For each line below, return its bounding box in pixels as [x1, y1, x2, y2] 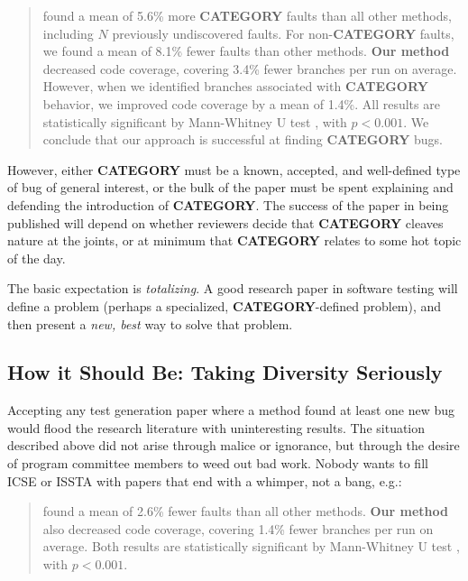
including [42, 23, 94, 42]
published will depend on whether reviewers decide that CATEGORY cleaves [7, 213, 444, 232]
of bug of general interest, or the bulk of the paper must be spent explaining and [7, 178, 454, 197]
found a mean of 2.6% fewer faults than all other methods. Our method [42, 502, 448, 521]
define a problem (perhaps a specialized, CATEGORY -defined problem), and [7, 296, 442, 315]
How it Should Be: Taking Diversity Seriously [7, 358, 443, 386]
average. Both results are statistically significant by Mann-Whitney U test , [42, 537, 460, 556]
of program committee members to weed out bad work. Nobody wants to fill [7, 454, 428, 473]
